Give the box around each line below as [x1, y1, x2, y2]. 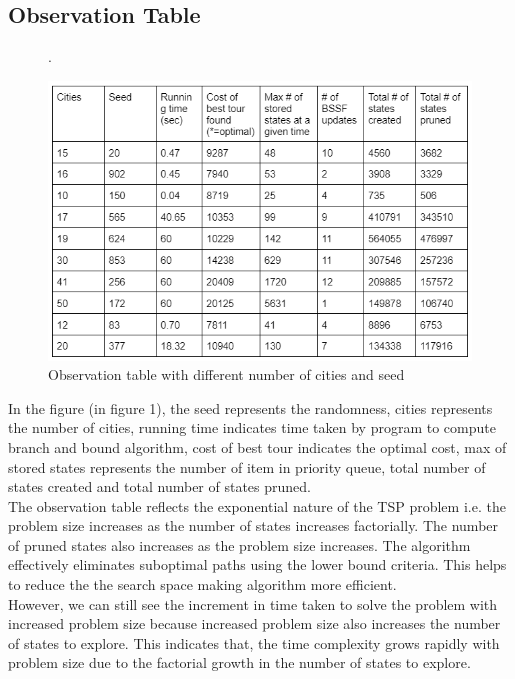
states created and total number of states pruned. [8, 476, 311, 497]
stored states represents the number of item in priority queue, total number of [8, 456, 486, 477]
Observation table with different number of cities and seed [48, 364, 405, 385]
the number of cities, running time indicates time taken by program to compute [8, 417, 496, 438]
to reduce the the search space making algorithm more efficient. [8, 574, 397, 595]
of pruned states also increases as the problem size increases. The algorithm [8, 534, 471, 555]
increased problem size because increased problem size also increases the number [8, 613, 501, 634]
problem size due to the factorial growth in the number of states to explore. [8, 652, 471, 673]
